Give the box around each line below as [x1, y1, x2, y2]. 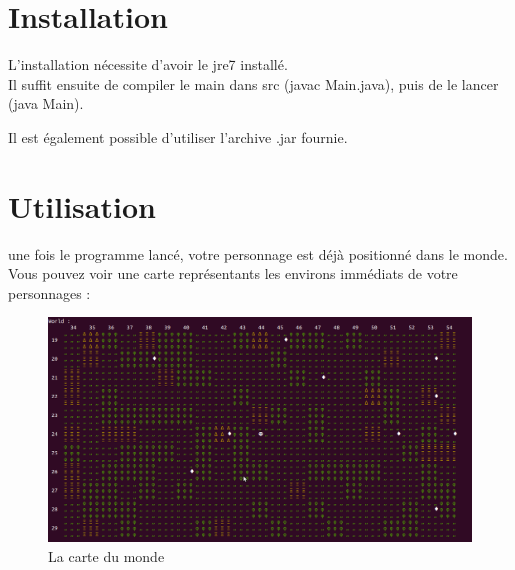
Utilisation [8, 185, 156, 226]
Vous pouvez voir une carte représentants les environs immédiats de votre [8, 263, 458, 284]
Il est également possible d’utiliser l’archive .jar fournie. [8, 126, 348, 147]
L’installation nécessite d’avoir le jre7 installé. [8, 54, 288, 75]
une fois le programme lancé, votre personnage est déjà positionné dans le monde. [8, 243, 508, 264]
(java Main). [8, 93, 84, 114]
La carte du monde [48, 545, 165, 566]
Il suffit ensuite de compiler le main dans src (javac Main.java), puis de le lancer [8, 73, 499, 94]
